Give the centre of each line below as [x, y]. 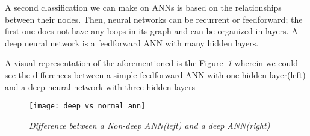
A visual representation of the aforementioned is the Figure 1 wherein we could [152, 63]
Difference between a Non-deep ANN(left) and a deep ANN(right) [150, 125]
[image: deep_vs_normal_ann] [87, 106]
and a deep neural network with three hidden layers [100, 86]
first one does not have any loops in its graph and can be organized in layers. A [151, 31]
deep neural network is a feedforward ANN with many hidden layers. [132, 42]
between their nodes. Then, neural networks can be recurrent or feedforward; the [154, 19]
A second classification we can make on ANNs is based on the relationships [143, 7]
